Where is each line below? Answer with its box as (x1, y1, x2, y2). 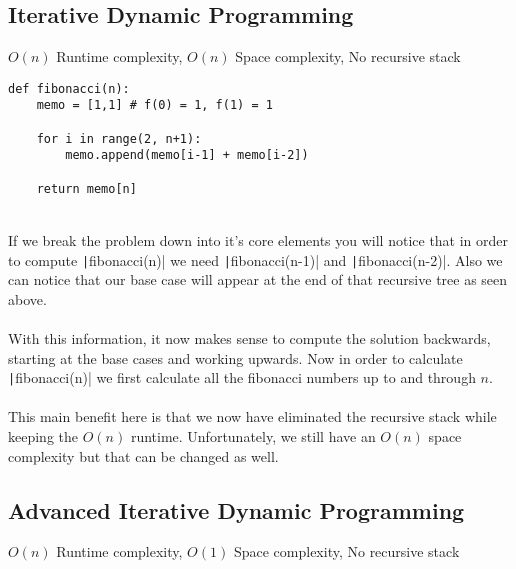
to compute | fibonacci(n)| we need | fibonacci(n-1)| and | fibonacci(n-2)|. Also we (8, 249, 503, 270)
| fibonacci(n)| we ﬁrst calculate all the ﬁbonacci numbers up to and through (8, 367, 476, 388)
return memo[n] (36, 181, 137, 196)
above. (8, 288, 47, 309)
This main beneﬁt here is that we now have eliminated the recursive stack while (8, 406, 497, 427)
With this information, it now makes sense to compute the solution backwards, (8, 328, 491, 349)
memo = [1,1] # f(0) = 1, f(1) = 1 (36, 98, 273, 113)
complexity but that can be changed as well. (8, 445, 279, 466)
